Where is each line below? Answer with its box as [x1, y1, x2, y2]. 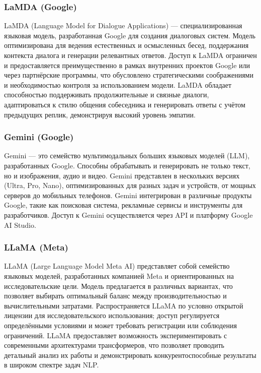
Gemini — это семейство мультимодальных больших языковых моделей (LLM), [4, 150, 250, 161]
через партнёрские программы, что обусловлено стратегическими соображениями [4, 70, 253, 80]
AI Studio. [4, 219, 36, 230]
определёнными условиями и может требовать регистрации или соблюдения [4, 320, 237, 330]
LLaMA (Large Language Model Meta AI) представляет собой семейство [4, 261, 230, 271]
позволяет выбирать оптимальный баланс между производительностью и [4, 290, 227, 301]
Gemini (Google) [4, 131, 74, 143]
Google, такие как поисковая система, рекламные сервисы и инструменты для [4, 200, 243, 210]
